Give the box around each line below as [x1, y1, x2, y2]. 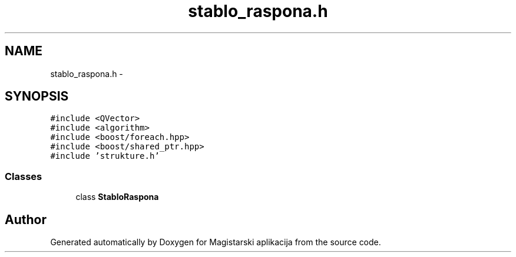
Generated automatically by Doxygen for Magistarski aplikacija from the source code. [50, 237, 381, 248]
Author [5, 212, 47, 227]
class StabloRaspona [75, 192, 159, 202]
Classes [5, 170, 42, 182]
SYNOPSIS [5, 89, 69, 104]
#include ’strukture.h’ [50, 151, 160, 161]
